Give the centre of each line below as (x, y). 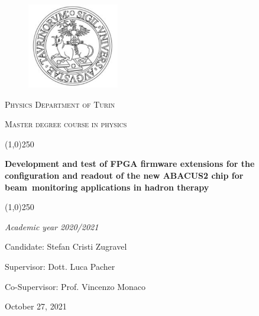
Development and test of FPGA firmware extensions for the (130, 164)
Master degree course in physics (66, 124)
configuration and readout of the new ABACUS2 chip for (124, 175)
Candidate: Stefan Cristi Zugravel (66, 246)
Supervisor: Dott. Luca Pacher (60, 266)
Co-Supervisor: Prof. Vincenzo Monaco (75, 286)
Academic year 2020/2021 (52, 226)
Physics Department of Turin (60, 104)
